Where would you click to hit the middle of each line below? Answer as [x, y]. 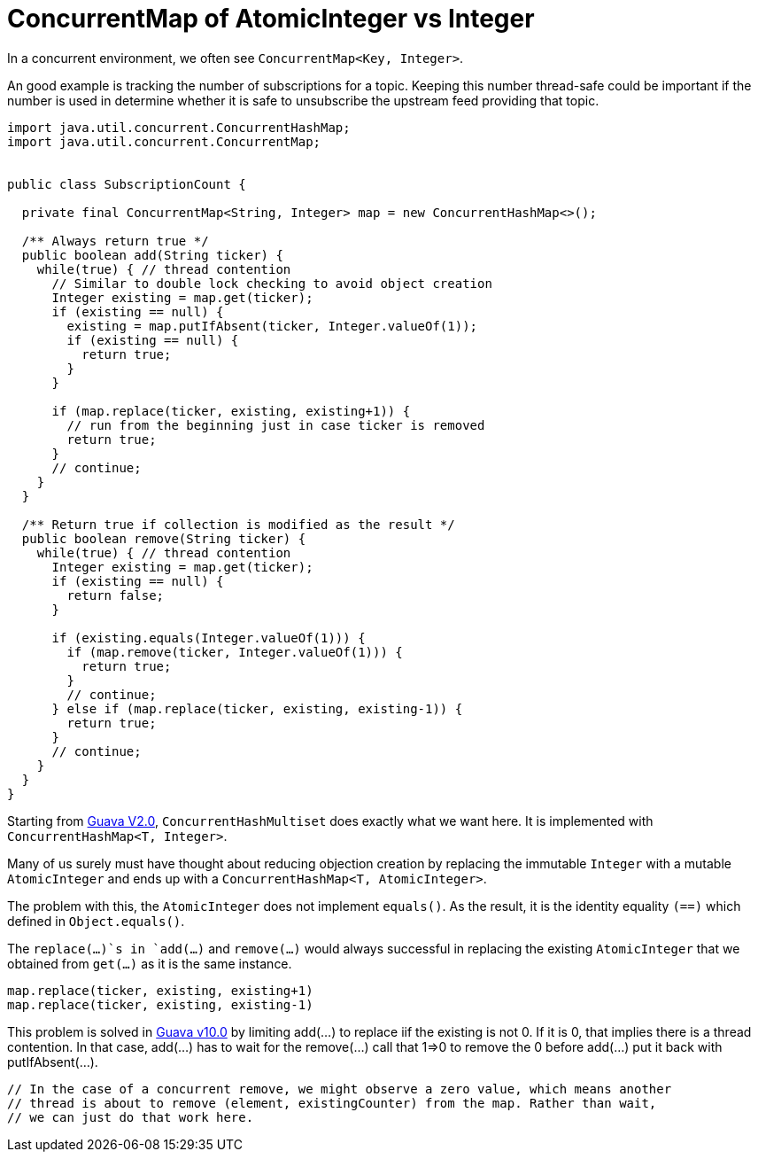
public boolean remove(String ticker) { [164, 538]
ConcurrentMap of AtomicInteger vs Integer [271, 19]
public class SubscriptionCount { [127, 184]
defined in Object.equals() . [96, 921]
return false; [116, 595]
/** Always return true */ [115, 241]
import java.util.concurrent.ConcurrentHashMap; [179, 127]
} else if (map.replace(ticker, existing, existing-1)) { [257, 708]
